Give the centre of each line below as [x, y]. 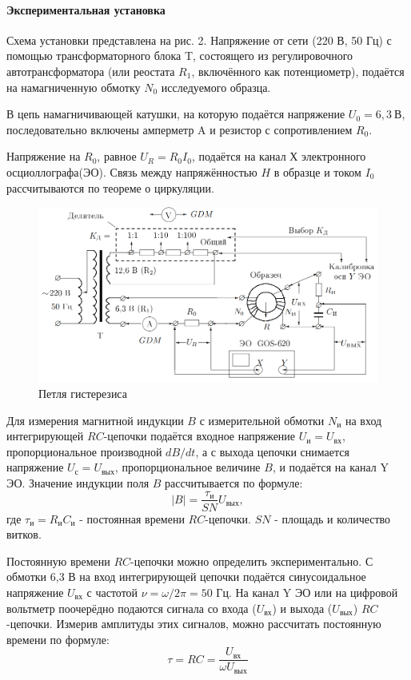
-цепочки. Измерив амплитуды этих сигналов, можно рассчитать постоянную [194, 624]
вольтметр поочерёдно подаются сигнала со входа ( [132, 608]
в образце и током [317, 171]
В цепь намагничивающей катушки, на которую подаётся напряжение [176, 114]
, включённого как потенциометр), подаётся [298, 71]
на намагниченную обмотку [74, 87]
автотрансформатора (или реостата [91, 71]
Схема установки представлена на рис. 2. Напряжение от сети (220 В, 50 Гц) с [199, 40]
